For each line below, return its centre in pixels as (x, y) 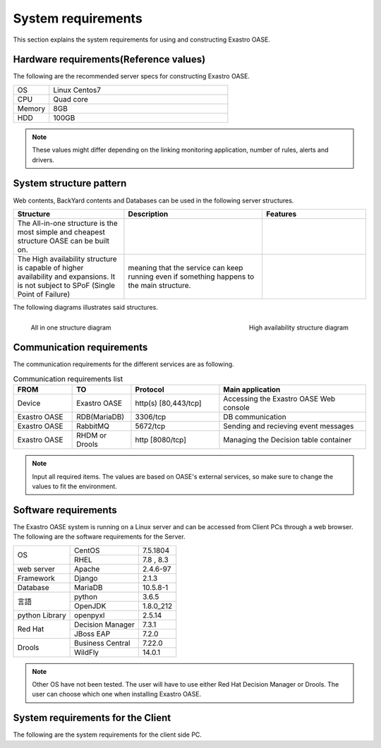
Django (86, 578)
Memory (31, 108)
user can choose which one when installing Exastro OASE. (117, 694)
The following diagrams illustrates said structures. (85, 307)
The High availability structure (67, 259)
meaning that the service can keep (186, 267)
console (236, 408)
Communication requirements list (68, 379)
